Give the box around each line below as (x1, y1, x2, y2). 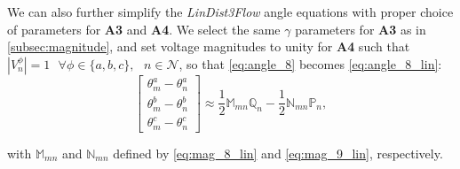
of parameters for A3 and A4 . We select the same (7, 19, 281, 38)
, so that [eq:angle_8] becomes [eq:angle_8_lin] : (178, 54, 442, 73)
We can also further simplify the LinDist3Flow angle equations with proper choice (7, 3, 454, 20)
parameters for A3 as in (295, 19, 426, 38)
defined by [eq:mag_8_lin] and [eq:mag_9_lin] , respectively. (113, 143, 443, 162)
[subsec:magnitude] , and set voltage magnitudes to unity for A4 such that (7, 37, 410, 56)
